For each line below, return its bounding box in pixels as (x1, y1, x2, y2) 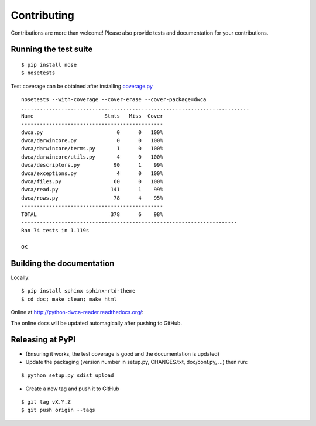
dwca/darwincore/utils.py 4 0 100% (21, 153, 163, 160)
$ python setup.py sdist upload (21, 372, 114, 379)
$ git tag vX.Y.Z (21, 398, 71, 406)
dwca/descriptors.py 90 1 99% (21, 162, 163, 169)
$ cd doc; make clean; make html (21, 296, 117, 303)
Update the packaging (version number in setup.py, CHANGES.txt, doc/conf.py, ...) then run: (25, 358, 248, 365)
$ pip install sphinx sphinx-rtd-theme (21, 287, 136, 294)
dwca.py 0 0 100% (21, 129, 163, 136)
